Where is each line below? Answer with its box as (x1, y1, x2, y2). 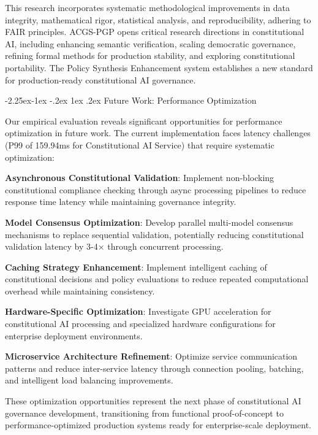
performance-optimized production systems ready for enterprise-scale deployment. (5, 418, 311, 431)
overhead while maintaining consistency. (5, 284, 155, 297)
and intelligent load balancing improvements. (5, 374, 173, 387)
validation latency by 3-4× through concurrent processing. (5, 240, 224, 253)
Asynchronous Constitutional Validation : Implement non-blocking (5, 171, 274, 184)
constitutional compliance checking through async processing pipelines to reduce (5, 183, 306, 196)
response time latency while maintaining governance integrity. (5, 195, 237, 208)
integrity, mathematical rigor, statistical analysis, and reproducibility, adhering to (5, 13, 311, 26)
